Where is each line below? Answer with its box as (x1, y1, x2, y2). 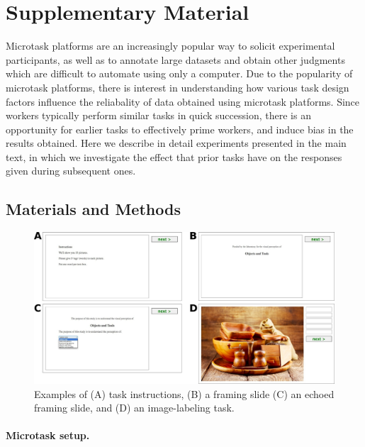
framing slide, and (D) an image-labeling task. (34, 400, 235, 415)
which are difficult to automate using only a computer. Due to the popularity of (6, 66, 353, 81)
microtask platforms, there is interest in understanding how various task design (6, 79, 349, 94)
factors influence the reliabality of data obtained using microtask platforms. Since (6, 94, 360, 109)
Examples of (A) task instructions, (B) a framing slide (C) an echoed (34, 386, 335, 401)
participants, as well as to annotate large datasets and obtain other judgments (6, 52, 345, 67)
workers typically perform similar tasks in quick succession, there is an (6, 108, 311, 123)
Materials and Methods (6, 198, 181, 220)
